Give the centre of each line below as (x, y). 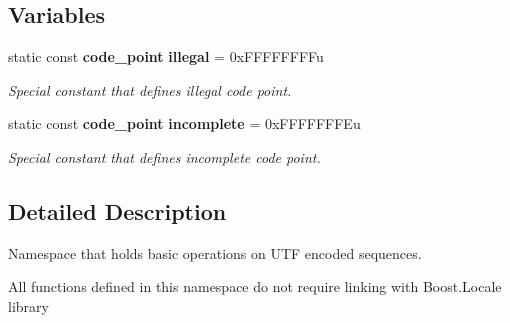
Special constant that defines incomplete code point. (164, 156)
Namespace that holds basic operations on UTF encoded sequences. (215, 252)
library (28, 305)
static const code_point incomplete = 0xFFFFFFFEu (184, 123)
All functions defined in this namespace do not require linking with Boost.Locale (255, 286)
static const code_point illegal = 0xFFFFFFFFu (166, 56)
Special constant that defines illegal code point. (150, 89)
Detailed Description (117, 210)
